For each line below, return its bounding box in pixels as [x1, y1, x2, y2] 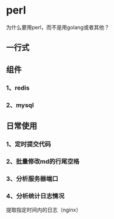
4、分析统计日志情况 [6, 192, 65, 200]
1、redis [6, 84, 30, 92]
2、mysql [6, 101, 34, 109]
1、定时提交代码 [6, 140, 51, 148]
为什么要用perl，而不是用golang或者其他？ [6, 24, 110, 31]
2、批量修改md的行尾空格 [6, 157, 80, 165]
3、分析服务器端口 [6, 174, 59, 182]
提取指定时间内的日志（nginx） [6, 207, 82, 214]
